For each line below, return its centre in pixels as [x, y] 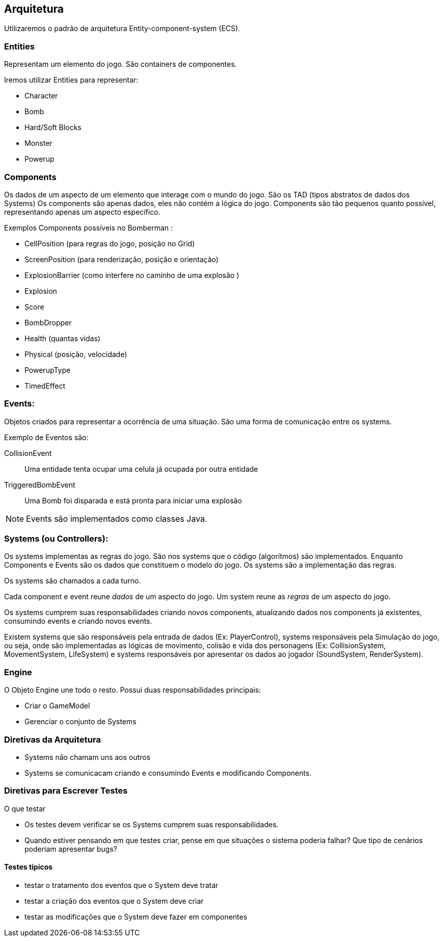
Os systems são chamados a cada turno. [73, 581]
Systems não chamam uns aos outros [87, 757]
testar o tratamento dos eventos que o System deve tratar [122, 885]
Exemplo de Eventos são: [46, 437]
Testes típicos [29, 867]
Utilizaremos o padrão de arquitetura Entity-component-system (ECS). [122, 29]
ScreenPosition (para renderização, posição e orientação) [122, 259]
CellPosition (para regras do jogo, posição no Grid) [110, 243]
